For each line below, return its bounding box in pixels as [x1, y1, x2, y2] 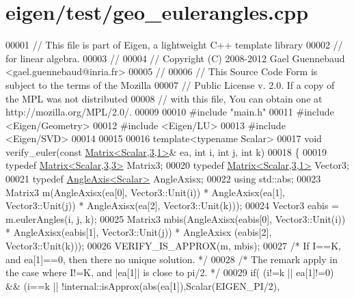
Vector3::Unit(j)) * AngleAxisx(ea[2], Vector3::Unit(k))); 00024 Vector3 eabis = [5, 198, 339, 213]
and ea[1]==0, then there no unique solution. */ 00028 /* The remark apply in [5, 252, 338, 266]
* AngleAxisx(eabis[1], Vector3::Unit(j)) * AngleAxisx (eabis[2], [5, 225, 272, 239]
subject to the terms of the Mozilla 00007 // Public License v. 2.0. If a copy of [5, 77, 335, 92]
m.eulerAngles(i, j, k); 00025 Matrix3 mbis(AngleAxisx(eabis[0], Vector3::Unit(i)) [5, 211, 346, 226]
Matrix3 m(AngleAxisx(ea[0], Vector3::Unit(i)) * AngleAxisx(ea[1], [5, 185, 285, 199]
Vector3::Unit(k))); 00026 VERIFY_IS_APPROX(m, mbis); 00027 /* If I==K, [5, 239, 341, 253]
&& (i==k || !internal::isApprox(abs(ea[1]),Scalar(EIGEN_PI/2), [5, 278, 280, 293]
